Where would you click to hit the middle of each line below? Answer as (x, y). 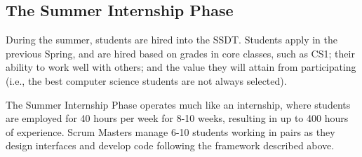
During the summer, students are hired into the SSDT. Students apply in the (172, 40)
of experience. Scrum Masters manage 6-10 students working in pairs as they (170, 131)
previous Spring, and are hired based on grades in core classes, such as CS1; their (180, 53)
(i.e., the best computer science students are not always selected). (146, 80)
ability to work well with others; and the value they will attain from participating (181, 67)
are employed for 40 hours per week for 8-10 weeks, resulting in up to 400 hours (177, 118)
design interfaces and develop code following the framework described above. (170, 145)
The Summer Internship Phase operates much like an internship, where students (178, 104)
